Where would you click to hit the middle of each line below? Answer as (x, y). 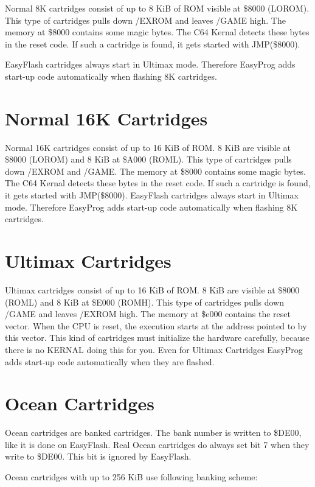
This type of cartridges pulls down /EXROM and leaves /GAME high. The (145, 20)
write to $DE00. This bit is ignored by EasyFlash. (98, 456)
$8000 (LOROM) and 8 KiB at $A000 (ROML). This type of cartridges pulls (148, 159)
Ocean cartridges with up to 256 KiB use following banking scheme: (131, 477)
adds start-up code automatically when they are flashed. (110, 361)
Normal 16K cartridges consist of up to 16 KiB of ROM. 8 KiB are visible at (148, 147)
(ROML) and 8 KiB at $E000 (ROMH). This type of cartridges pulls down (145, 302)
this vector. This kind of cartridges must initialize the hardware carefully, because (157, 338)
